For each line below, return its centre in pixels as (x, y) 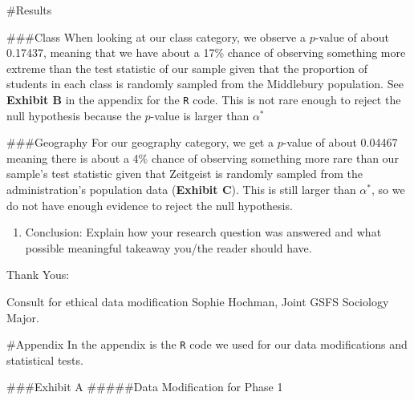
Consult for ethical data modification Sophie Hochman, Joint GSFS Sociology (198, 301)
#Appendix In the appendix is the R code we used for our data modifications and (207, 344)
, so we (388, 189)
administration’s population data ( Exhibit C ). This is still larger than (181, 189)
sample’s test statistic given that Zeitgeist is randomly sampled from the (185, 174)
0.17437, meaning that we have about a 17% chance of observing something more (206, 53)
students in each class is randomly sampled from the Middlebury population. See (205, 84)
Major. (23, 317)
